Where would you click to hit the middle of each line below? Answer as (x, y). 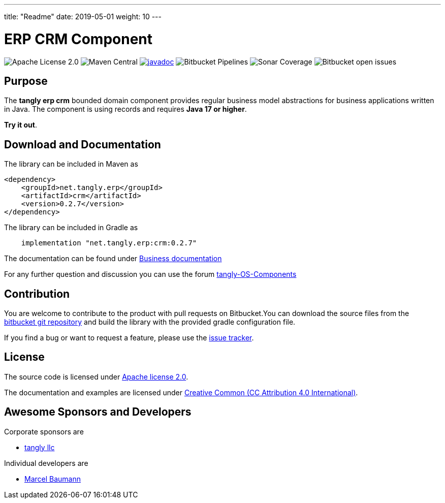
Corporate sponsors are (44, 431)
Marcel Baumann (53, 479)
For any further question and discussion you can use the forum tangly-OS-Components (150, 274)
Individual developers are (46, 463)
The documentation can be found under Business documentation (113, 259)
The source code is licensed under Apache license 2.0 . (96, 376)
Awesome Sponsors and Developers (98, 412)
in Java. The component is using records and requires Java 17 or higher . (125, 109)
